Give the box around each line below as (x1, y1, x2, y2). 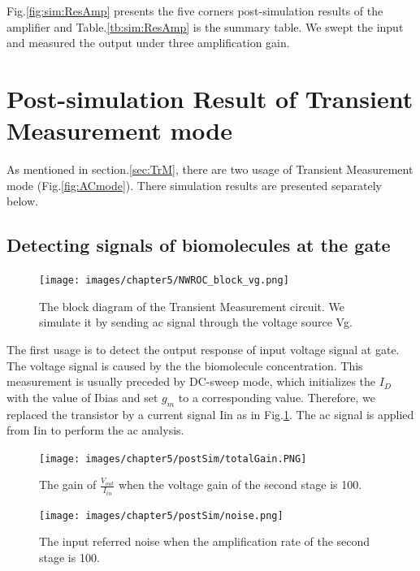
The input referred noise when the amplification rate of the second (39, 533, 370, 550)
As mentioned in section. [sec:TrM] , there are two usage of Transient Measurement (6, 161, 414, 178)
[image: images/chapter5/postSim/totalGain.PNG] (39, 452, 307, 465)
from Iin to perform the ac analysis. (6, 422, 184, 439)
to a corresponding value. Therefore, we (178, 388, 375, 405)
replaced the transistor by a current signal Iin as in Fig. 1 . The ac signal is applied (6, 405, 414, 422)
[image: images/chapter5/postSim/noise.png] (39, 509, 284, 521)
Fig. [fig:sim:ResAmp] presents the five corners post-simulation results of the (6, 2, 383, 19)
